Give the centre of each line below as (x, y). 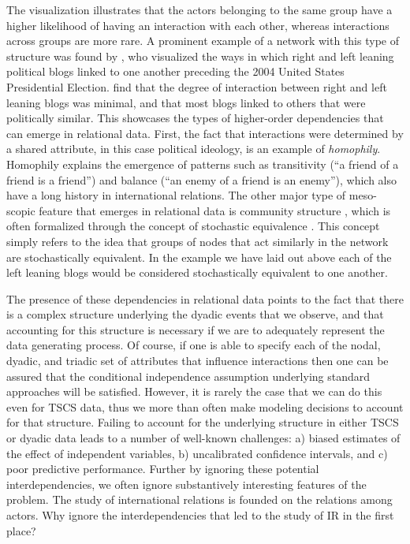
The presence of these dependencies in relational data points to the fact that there (205, 298)
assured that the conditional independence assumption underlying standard (188, 376)
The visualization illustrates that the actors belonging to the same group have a (199, 9)
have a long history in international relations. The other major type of (176, 195)
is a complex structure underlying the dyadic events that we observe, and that (195, 314)
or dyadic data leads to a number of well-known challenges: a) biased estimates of (203, 438)
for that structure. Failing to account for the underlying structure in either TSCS (203, 422)
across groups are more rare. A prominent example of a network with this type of (203, 41)
